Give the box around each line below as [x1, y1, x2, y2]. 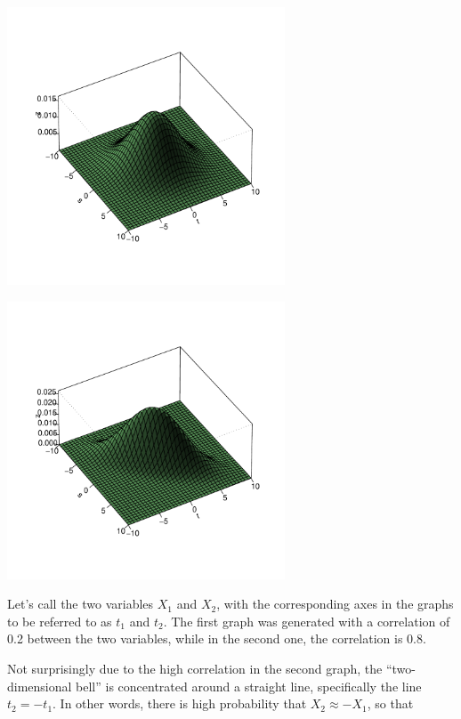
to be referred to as [7, 611, 112, 630]
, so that [367, 694, 414, 713]
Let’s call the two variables [7, 594, 154, 613]
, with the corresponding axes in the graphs [216, 594, 454, 613]
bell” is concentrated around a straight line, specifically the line [76, 676, 422, 695]
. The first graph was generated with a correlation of [163, 611, 450, 630]
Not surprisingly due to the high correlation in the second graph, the [7, 658, 383, 677]
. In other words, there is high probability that [53, 694, 307, 713]
